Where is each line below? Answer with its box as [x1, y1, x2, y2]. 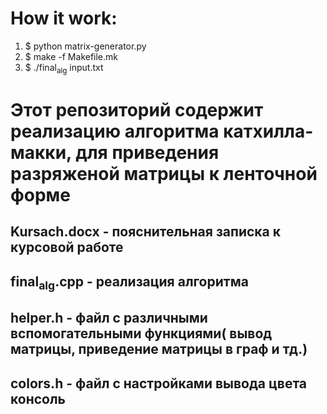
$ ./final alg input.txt [24, 61, 104, 76]
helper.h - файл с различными [10, 310, 208, 327]
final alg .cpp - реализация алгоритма [10, 273, 249, 292]
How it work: [10, 7, 118, 30]
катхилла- [223, 120, 314, 142]
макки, [10, 141, 72, 164]
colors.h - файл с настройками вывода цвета [10, 375, 308, 392]
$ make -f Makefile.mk [24, 50, 119, 62]
